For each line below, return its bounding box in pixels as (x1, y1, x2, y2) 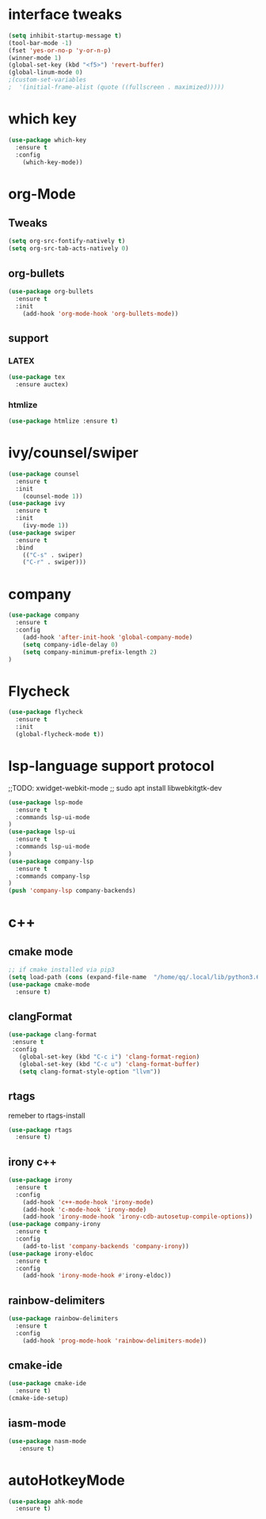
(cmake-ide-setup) (8, 1395, 69, 1403)
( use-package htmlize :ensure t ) (8, 417, 119, 425)
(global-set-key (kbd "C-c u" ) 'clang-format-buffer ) (18, 1060, 200, 1068)
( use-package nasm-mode (8, 1437, 87, 1445)
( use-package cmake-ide (8, 1380, 87, 1388)
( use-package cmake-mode (8, 980, 90, 989)
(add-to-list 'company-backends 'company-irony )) (22, 1242, 190, 1250)
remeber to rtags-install (8, 1111, 85, 1120)
